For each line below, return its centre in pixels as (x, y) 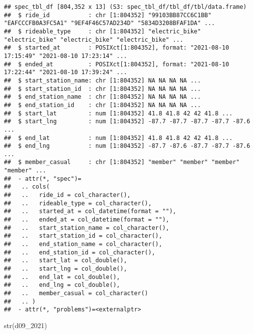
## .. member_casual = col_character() (76, 293)
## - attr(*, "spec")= (43, 179)
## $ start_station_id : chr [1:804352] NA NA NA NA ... (102, 89)
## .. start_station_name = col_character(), (87, 228)
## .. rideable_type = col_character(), (78, 203)
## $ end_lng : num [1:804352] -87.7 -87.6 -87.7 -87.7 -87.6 (127, 146)
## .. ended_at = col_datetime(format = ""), (87, 220)
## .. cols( (27, 187)
